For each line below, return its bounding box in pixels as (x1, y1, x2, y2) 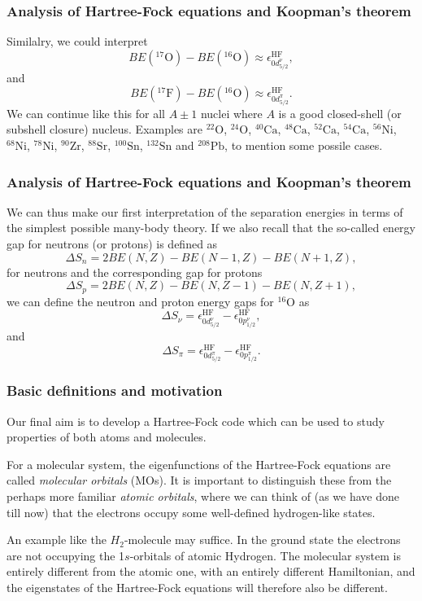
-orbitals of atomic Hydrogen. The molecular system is (129, 546, 401, 564)
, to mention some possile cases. (224, 137, 383, 154)
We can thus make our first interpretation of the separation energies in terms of (7, 203, 403, 220)
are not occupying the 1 (7, 546, 125, 564)
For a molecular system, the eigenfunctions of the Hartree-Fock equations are (7, 455, 391, 472)
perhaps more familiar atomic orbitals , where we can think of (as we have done (7, 488, 399, 505)
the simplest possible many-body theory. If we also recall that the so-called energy (7, 219, 415, 236)
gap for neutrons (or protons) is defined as (7, 235, 218, 252)
